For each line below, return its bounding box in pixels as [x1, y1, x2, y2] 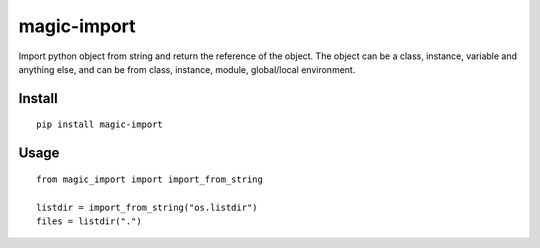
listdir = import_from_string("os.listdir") [36, 201, 259, 213]
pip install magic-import [36, 119, 164, 130]
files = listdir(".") [36, 215, 142, 227]
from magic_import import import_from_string [36, 173, 264, 185]
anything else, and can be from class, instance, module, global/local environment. [18, 63, 356, 75]
